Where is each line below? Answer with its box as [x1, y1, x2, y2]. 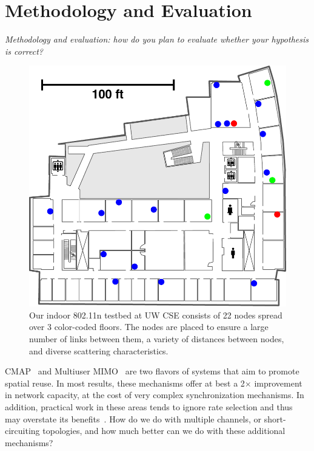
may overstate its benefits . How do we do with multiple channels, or [5, 412, 262, 425]
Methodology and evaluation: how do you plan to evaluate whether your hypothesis [5, 33, 309, 46]
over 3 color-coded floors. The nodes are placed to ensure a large [29, 320, 269, 333]
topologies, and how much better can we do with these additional [42, 424, 286, 437]
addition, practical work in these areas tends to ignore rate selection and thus [5, 400, 293, 413]
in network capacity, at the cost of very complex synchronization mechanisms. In [5, 388, 304, 401]
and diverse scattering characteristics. [29, 344, 169, 357]
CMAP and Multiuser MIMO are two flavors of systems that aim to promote [5, 365, 299, 377]
